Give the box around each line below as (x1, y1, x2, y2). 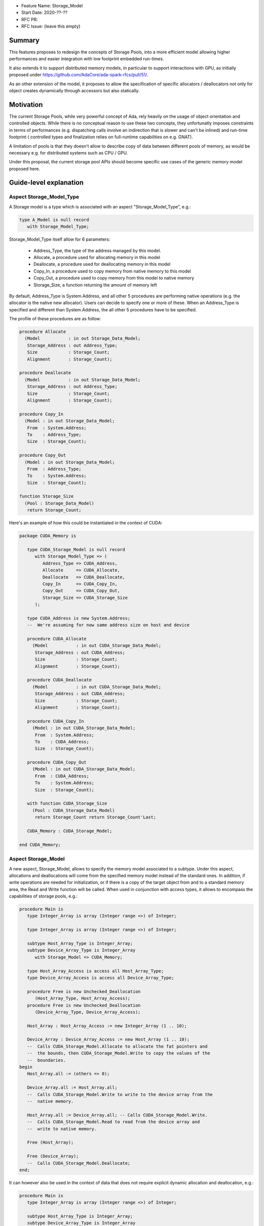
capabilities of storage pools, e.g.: (9, 893, 78, 899)
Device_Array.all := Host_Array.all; (27, 1085, 117, 1091)
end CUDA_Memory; (19, 842, 61, 847)
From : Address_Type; (27, 466, 82, 472)
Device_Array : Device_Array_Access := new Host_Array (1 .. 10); (27, 1037, 190, 1042)
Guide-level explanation (9, 179, 84, 187)
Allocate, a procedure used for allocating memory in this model (33, 254, 161, 260)
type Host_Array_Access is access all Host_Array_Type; (27, 968, 164, 973)
